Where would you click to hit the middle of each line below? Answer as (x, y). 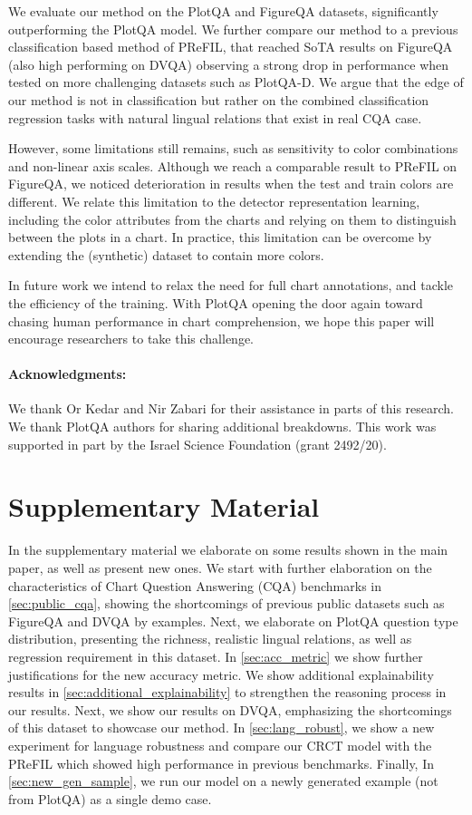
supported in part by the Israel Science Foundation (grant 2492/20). (197, 444)
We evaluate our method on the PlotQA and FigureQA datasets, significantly (223, 11)
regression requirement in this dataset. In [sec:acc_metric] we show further (216, 656)
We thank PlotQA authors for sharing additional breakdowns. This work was (222, 427)
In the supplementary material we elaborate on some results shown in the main (228, 550)
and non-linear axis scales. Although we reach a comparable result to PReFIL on (233, 165)
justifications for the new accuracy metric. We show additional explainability (221, 674)
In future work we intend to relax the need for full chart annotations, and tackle (231, 285)
